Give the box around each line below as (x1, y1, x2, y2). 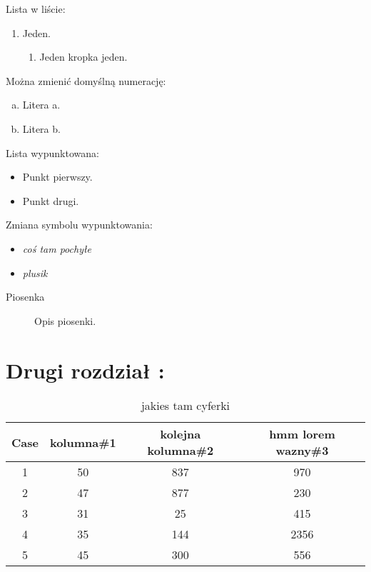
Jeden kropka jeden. (39, 49, 128, 64)
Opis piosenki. (34, 313, 96, 328)
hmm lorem (269, 426, 335, 443)
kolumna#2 (147, 442, 214, 459)
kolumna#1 (49, 433, 116, 451)
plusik (22, 265, 48, 280)
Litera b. (22, 121, 61, 136)
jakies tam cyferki (141, 397, 230, 414)
